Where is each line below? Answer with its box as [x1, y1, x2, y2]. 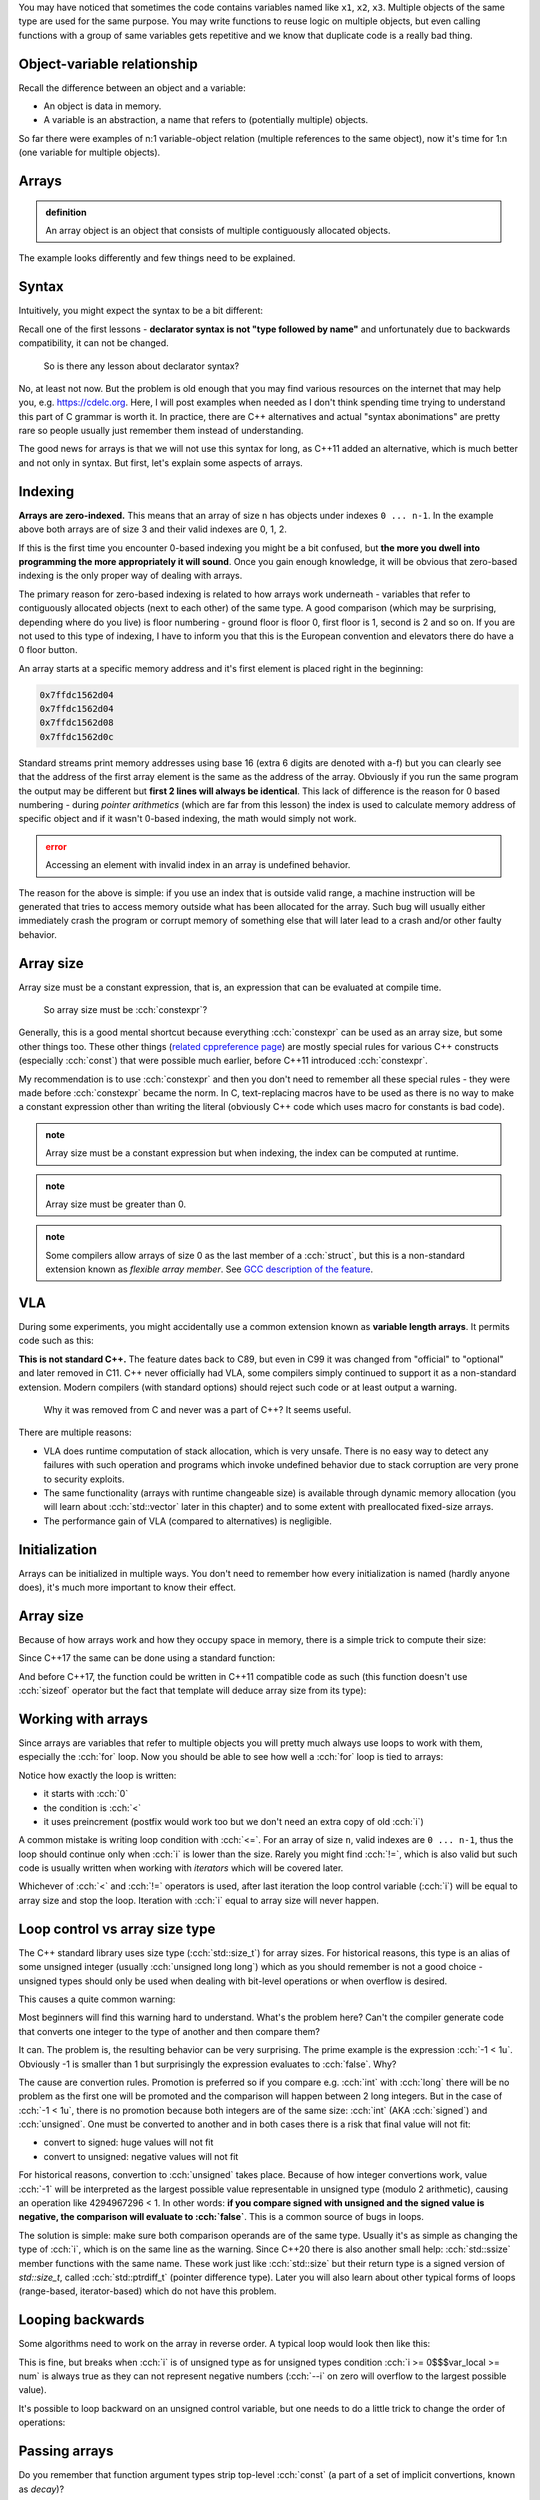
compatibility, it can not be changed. [18, 337, 169, 349]
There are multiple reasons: [18, 1426, 132, 1439]
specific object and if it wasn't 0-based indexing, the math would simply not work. [18, 813, 357, 825]
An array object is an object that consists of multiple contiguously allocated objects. [45, 225, 391, 237]
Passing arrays [18, 2443, 114, 2460]
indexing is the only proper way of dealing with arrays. [18, 570, 243, 582]
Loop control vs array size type [18, 1920, 216, 1937]
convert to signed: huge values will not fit [43, 2136, 214, 2149]
